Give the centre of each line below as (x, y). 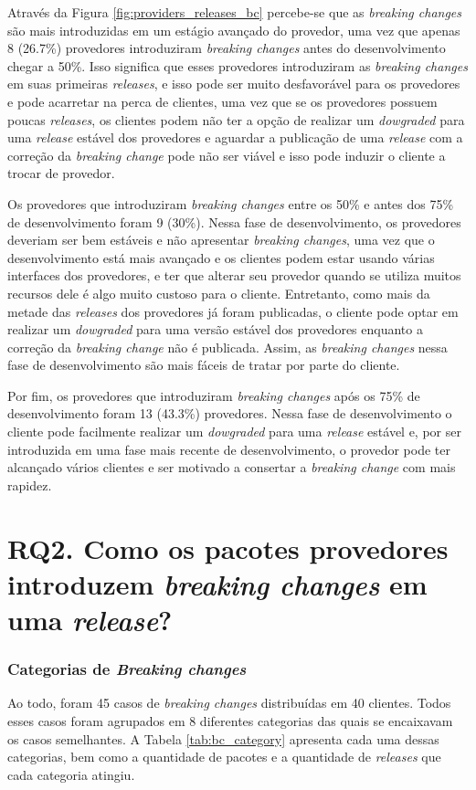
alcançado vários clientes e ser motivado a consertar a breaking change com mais (232, 467)
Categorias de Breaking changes (127, 669)
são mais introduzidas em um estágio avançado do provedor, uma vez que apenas (234, 30)
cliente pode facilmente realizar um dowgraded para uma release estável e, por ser (234, 432)
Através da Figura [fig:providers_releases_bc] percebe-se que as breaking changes (235, 12)
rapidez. (30, 485)
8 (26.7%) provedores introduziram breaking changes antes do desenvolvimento (227, 48)
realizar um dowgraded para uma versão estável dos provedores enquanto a (215, 329)
